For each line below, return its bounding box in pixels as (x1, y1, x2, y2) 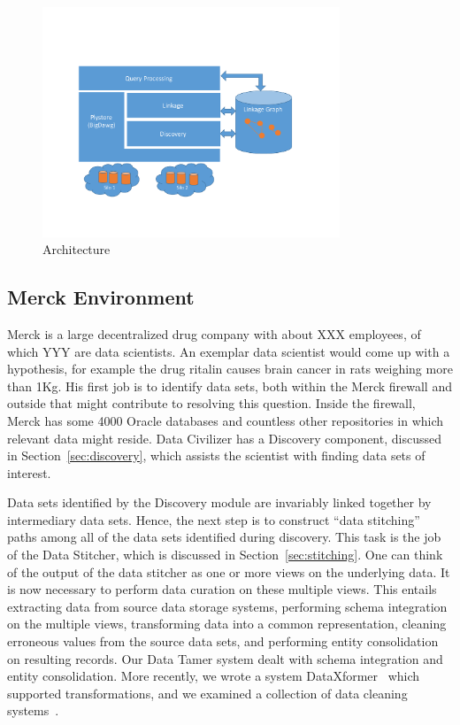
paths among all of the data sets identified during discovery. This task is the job (7, 528, 441, 546)
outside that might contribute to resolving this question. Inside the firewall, (7, 394, 416, 413)
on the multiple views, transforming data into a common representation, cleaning (7, 614, 447, 633)
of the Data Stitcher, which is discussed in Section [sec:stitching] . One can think (7, 545, 443, 564)
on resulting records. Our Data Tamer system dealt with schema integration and (7, 649, 443, 667)
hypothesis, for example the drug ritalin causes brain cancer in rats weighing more (7, 359, 453, 378)
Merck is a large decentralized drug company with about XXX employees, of (7, 324, 421, 343)
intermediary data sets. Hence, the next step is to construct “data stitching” (7, 510, 420, 528)
